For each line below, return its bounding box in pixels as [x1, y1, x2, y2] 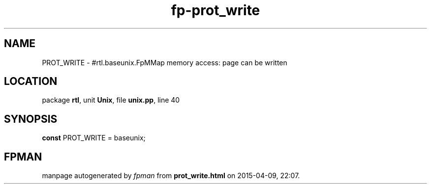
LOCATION [4, 75, 58, 88]
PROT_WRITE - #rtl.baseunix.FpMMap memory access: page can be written [42, 58, 287, 67]
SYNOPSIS [4, 112, 58, 125]
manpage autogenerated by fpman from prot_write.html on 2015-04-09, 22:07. [42, 171, 300, 180]
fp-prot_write [171, 2, 260, 19]
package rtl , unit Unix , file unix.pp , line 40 [42, 96, 180, 105]
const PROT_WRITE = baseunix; [42, 134, 146, 142]
